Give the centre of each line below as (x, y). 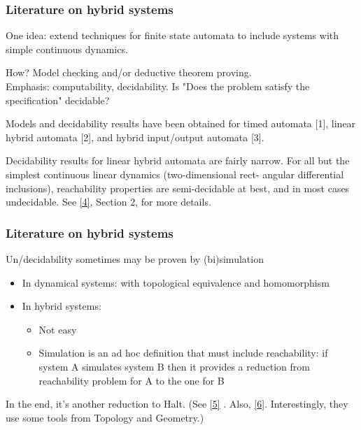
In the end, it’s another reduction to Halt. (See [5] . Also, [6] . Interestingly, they (177, 404)
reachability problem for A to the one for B (132, 380)
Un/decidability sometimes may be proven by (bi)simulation (135, 258)
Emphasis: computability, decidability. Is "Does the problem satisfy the (158, 86)
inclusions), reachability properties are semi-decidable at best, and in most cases (178, 188)
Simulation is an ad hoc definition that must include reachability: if (183, 353)
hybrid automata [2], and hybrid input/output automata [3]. (135, 137)
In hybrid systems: (62, 306)
